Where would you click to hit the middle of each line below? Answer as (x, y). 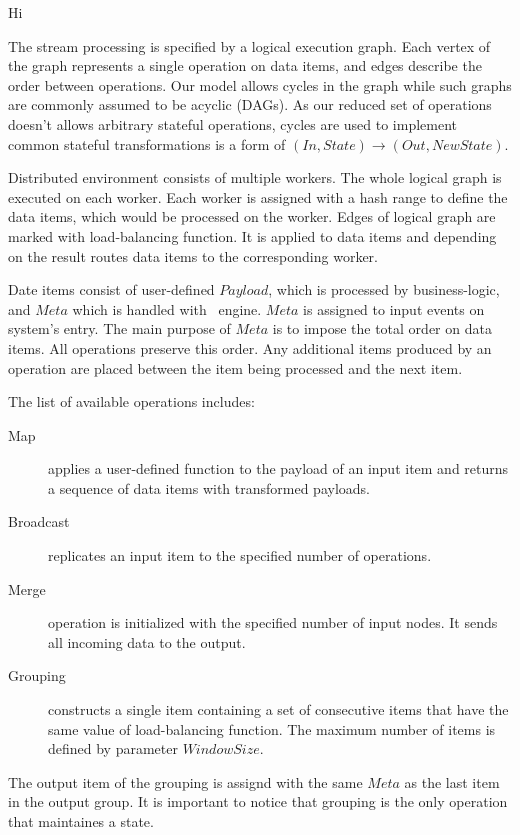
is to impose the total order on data (382, 328)
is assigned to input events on (394, 308)
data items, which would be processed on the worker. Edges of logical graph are (252, 216)
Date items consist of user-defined (111, 289)
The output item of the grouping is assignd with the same (185, 781)
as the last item (452, 781)
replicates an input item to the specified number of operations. (240, 555)
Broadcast (39, 521)
